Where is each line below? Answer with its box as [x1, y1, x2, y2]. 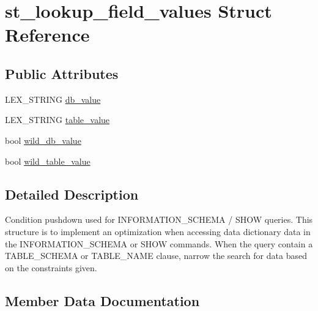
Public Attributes [5, 64, 119, 83]
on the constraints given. [5, 261, 97, 274]
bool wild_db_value [5, 133, 81, 146]
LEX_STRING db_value [5, 92, 101, 105]
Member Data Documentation [5, 291, 200, 310]
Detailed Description [5, 184, 139, 203]
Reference [5, 22, 90, 47]
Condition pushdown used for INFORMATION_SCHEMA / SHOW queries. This [5, 213, 313, 226]
